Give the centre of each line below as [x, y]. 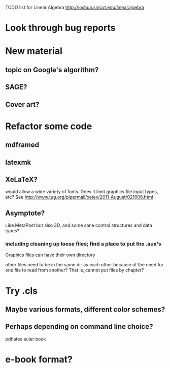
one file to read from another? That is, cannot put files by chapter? [75, 270]
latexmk [18, 162]
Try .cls [22, 290]
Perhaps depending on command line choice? [79, 327]
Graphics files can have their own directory [50, 255]
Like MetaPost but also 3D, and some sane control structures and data [79, 225]
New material [34, 51]
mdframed [22, 145]
